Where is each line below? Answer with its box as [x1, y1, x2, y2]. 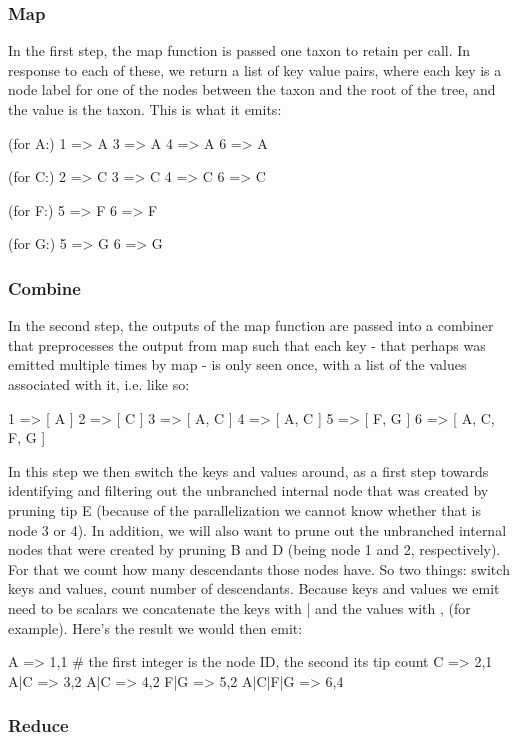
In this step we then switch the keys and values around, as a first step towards [8, 460, 489, 481]
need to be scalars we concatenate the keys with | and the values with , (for [8, 597, 471, 618]
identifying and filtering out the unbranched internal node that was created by [8, 480, 489, 501]
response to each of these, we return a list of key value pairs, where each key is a [8, 59, 502, 80]
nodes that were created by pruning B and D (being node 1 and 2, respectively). [8, 539, 501, 560]
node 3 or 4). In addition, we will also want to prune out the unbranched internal [8, 519, 507, 540]
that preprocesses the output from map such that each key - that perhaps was [8, 334, 486, 355]
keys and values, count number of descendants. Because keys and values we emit [8, 578, 500, 599]
